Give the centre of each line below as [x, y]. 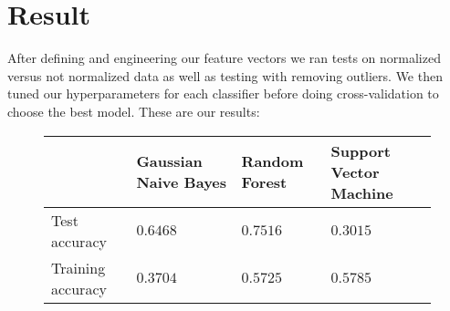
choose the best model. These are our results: [134, 111]
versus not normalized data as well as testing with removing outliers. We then [225, 75]
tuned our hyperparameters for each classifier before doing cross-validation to [223, 93]
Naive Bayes [182, 182]
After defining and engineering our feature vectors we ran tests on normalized [224, 58]
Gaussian [169, 161]
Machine [362, 192]
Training [78, 267]
